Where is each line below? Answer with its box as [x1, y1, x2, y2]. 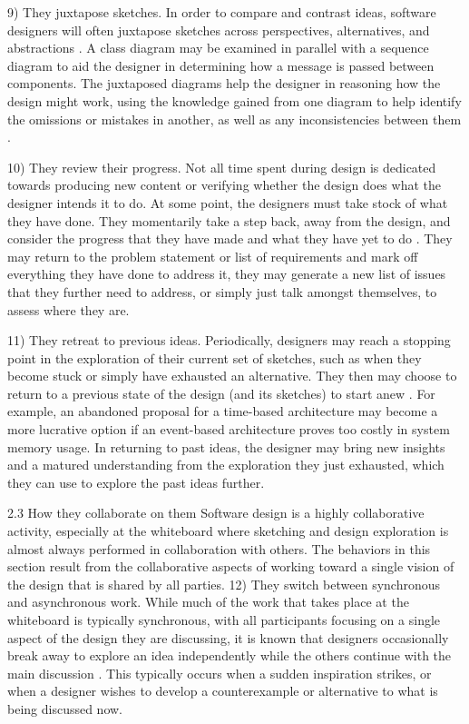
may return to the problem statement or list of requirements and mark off [7, 246, 418, 265]
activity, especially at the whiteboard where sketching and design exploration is [7, 521, 449, 541]
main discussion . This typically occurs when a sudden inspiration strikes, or [7, 663, 432, 682]
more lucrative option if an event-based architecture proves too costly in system [7, 420, 450, 439]
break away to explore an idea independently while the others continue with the [7, 646, 452, 665]
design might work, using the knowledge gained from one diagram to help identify [7, 91, 462, 110]
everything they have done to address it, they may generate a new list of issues [7, 264, 446, 283]
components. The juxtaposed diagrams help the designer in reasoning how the [7, 74, 441, 93]
